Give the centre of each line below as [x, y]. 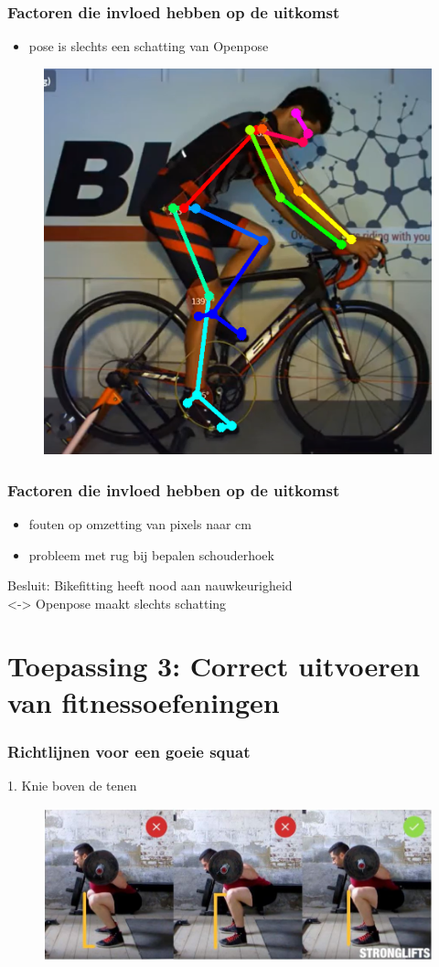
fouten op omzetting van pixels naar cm [140, 523]
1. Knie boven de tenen [72, 786]
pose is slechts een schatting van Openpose [149, 46]
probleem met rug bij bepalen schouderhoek [151, 554]
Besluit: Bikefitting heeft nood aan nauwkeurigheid [150, 585]
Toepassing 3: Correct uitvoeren [214, 666]
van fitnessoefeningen [144, 701]
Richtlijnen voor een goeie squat [129, 751]
